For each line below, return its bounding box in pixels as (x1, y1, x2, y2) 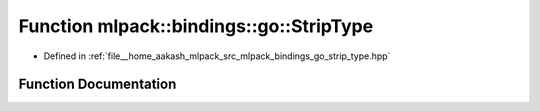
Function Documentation (18, 76, 177, 93)
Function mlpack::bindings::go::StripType (18, 15, 374, 37)
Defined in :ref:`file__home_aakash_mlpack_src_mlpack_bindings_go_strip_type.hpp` (43, 50, 391, 62)
